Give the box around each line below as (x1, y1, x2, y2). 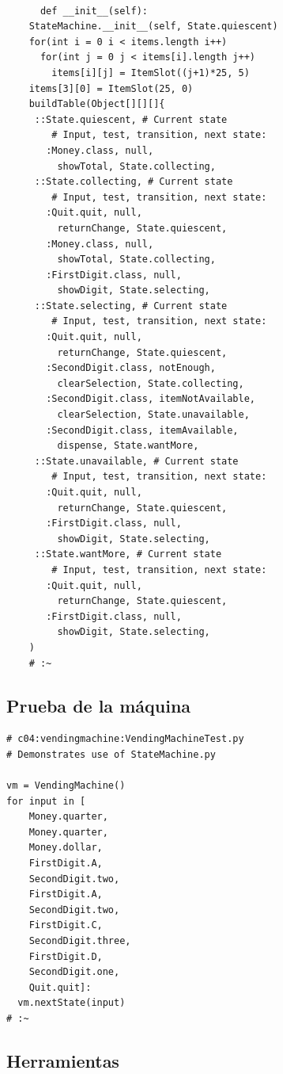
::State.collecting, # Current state (34, 176, 233, 188)
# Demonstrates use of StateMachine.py (6, 748, 216, 760)
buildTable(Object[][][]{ (28, 98, 165, 110)
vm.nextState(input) (17, 997, 126, 1009)
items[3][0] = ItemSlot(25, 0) (28, 82, 194, 94)
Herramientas (6, 1049, 119, 1072)
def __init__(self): (40, 5, 148, 17)
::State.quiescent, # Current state (34, 113, 228, 125)
